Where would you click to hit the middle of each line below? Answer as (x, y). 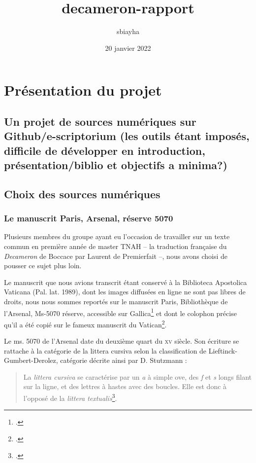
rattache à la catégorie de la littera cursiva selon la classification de (105, 350)
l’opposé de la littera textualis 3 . (70, 397)
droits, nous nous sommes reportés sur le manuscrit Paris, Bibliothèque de (116, 302)
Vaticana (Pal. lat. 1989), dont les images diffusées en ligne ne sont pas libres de (125, 292)
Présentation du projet (83, 90)
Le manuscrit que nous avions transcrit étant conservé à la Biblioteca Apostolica (126, 282)
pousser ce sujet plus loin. (43, 266)
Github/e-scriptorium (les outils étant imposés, (127, 136)
